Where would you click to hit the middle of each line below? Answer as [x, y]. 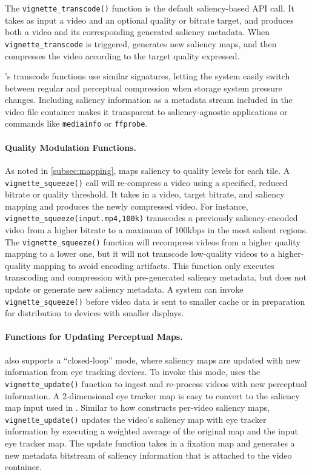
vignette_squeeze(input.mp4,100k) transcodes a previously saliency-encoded [151, 218]
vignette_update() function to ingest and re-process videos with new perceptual [156, 383]
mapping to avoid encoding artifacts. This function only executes [154, 265]
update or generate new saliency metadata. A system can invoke [124, 289]
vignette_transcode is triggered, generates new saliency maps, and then [141, 43]
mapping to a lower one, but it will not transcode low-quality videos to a [140, 254]
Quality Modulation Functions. [71, 147]
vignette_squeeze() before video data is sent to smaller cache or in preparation [155, 301]
